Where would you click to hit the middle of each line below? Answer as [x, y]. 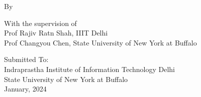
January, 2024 [25, 89]
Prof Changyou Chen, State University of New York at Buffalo [100, 42]
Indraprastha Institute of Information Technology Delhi [90, 69]
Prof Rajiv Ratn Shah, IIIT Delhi [56, 33]
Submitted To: [26, 59]
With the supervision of [40, 23]
